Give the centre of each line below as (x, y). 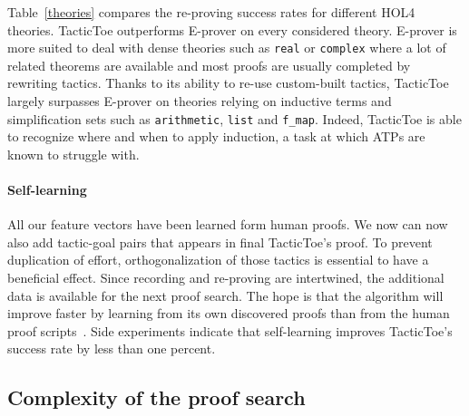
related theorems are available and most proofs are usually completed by (209, 65)
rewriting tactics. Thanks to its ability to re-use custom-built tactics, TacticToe (228, 83)
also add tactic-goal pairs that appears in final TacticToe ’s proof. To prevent (220, 242)
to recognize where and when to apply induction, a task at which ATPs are (216, 136)
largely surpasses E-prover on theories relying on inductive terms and (200, 101)
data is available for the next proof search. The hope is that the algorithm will (225, 295)
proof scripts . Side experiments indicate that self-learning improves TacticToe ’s (230, 330)
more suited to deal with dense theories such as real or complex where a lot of (227, 48)
